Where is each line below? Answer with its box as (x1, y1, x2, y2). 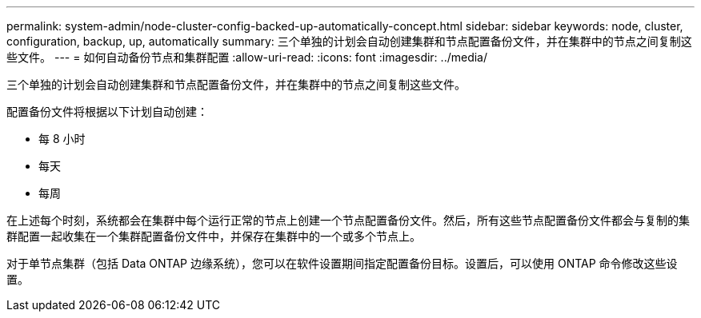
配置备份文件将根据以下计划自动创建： (6, 105, 208, 118)
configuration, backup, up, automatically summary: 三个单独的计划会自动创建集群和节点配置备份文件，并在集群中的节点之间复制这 (6, 34, 692, 48)
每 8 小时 (38, 132, 86, 145)
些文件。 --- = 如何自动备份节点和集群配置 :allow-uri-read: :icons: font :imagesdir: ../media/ (6, 50, 488, 64)
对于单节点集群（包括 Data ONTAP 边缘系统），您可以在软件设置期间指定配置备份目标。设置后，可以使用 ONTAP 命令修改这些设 (6, 256, 678, 270)
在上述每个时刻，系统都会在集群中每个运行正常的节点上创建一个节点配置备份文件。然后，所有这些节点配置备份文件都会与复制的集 (6, 213, 690, 227)
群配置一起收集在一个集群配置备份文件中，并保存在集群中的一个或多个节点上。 (6, 229, 421, 243)
